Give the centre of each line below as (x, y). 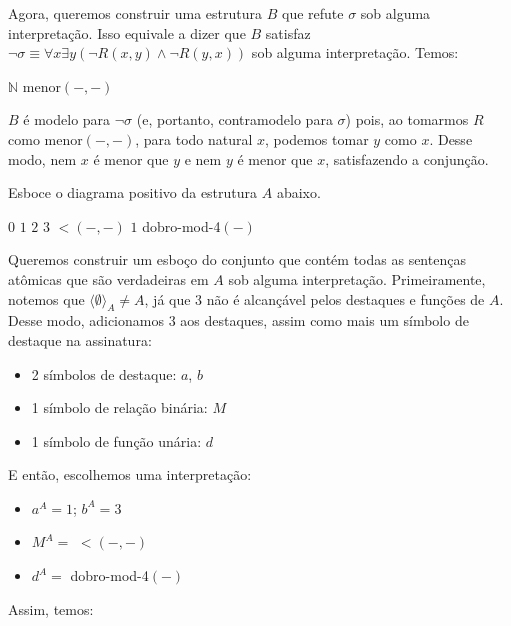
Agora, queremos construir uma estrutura (135, 13)
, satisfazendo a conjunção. (407, 158)
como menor (45, 138)
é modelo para (67, 119)
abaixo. (298, 192)
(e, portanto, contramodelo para (234, 119)
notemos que (46, 298)
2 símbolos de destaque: (104, 373)
